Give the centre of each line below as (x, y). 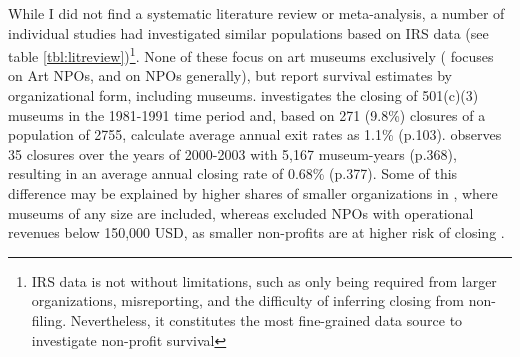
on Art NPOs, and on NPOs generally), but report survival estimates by (230, 75)
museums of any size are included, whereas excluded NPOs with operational (241, 212)
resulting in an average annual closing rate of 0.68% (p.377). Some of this (233, 173)
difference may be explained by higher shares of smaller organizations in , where (253, 193)
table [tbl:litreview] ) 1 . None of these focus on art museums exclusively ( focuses (251, 54)
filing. (49, 319)
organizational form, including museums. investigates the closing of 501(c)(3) (243, 95)
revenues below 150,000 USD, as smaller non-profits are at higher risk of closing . (256, 232)
